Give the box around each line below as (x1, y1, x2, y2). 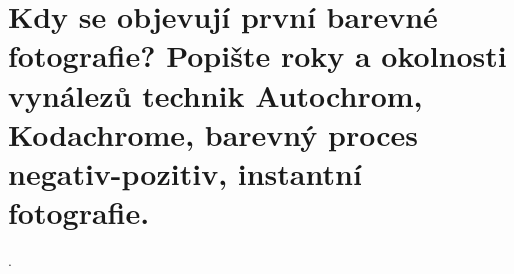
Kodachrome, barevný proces (8, 113, 419, 154)
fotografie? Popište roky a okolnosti (8, 35, 507, 76)
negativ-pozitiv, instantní (8, 152, 362, 193)
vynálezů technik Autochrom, (8, 74, 423, 115)
